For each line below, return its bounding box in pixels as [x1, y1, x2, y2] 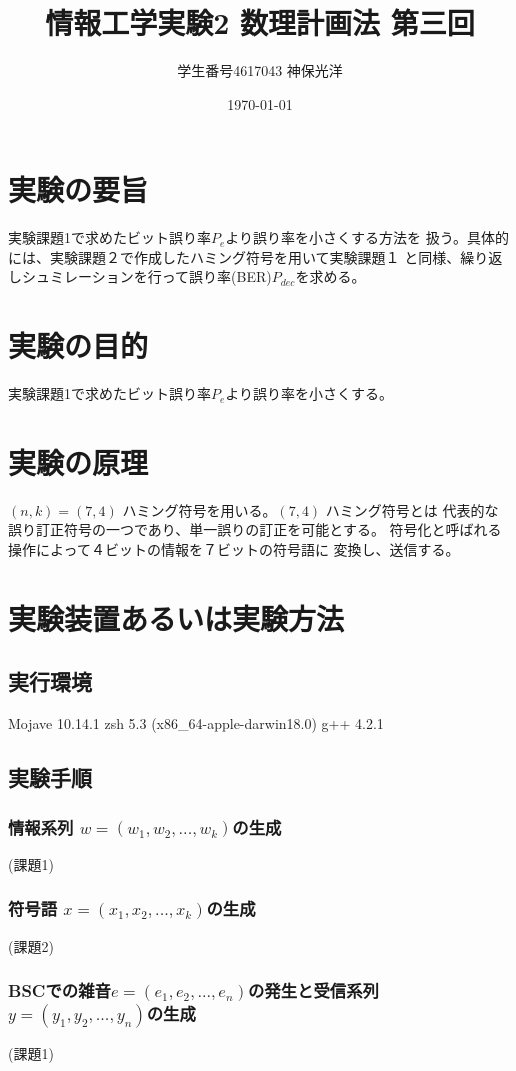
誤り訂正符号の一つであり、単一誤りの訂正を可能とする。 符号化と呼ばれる [8, 519, 502, 540]
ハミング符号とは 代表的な [325, 499, 499, 520]
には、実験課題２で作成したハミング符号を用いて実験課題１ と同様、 [8, 246, 461, 267]
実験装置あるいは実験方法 [8, 597, 345, 638]
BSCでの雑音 [8, 978, 111, 1003]
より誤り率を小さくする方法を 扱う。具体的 [225, 227, 509, 248]
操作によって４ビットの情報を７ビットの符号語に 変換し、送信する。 [8, 539, 460, 560]
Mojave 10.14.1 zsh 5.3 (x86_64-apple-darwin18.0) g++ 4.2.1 [8, 713, 384, 734]
